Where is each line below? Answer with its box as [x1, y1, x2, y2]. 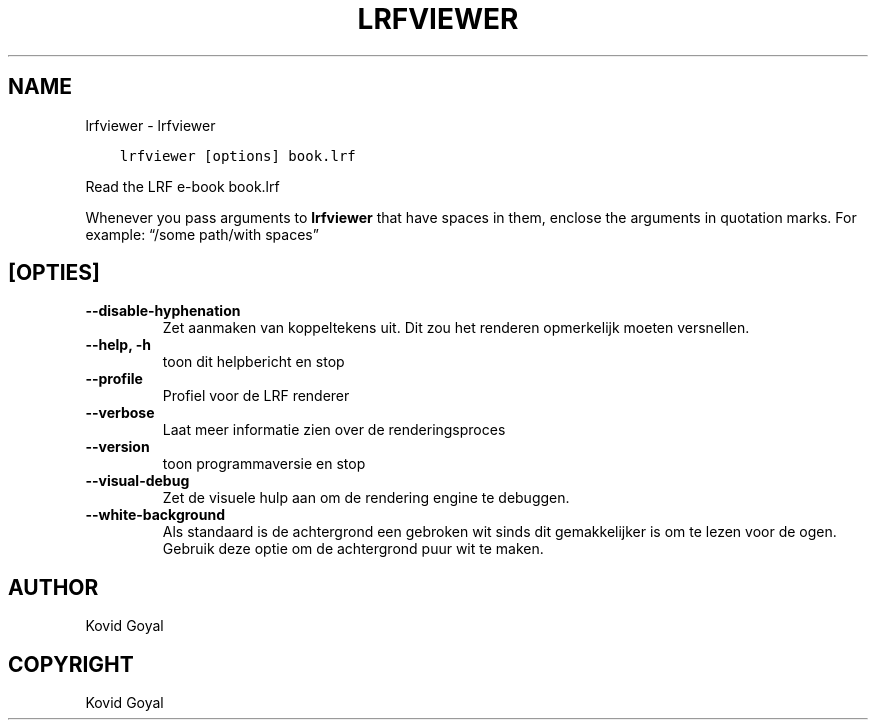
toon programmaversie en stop [162, 455, 366, 473]
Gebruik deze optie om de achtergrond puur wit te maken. [162, 540, 544, 558]
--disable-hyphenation [85, 302, 241, 320]
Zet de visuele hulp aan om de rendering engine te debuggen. [162, 489, 570, 507]
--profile [85, 370, 143, 388]
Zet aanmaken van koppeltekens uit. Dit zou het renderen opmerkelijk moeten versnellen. [162, 319, 750, 337]
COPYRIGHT [8, 651, 134, 677]
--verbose [85, 404, 155, 422]
